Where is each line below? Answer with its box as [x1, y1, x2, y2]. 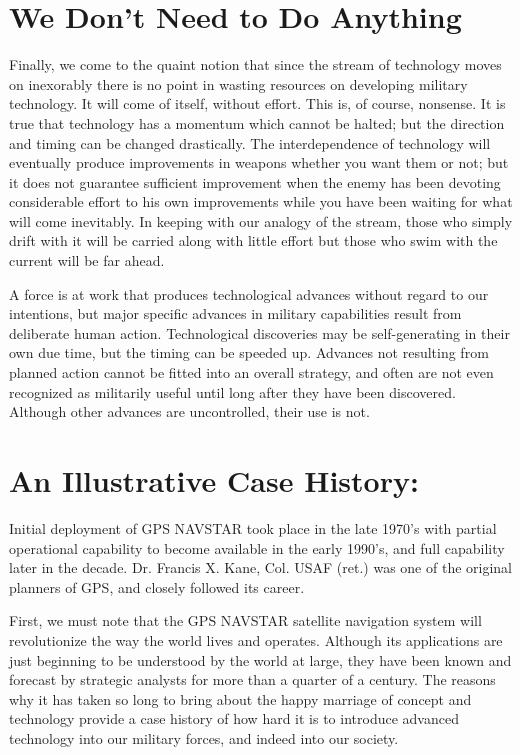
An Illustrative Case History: [9, 460, 419, 500]
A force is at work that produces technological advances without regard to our [9, 283, 489, 304]
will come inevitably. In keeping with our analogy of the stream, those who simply [9, 210, 513, 231]
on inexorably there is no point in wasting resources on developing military [9, 73, 468, 94]
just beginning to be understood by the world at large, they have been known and [9, 649, 512, 670]
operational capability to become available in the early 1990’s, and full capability [9, 537, 505, 558]
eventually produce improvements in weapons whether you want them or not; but [9, 152, 509, 173]
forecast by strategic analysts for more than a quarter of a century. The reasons [9, 669, 496, 690]
